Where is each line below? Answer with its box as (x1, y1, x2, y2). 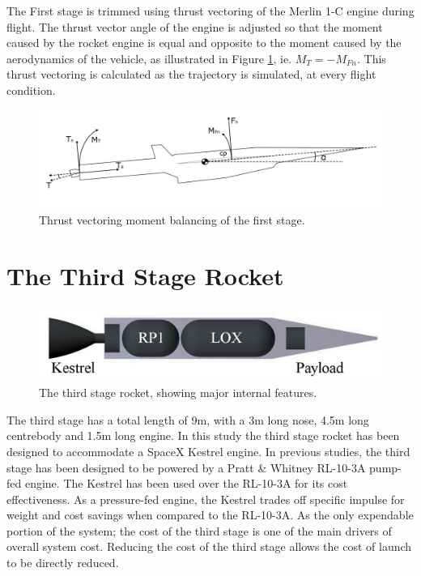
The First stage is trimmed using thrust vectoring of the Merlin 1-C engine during (6, 2, 415, 19)
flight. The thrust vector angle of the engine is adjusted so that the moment (6, 18, 383, 35)
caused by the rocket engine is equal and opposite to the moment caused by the (6, 34, 402, 51)
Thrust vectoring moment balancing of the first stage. (39, 211, 305, 228)
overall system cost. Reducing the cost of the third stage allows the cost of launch (6, 538, 412, 555)
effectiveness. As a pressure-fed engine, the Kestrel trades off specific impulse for (6, 490, 405, 507)
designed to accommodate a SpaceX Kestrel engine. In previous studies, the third (6, 442, 410, 459)
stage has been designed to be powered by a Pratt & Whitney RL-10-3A (6, 459, 366, 476)
